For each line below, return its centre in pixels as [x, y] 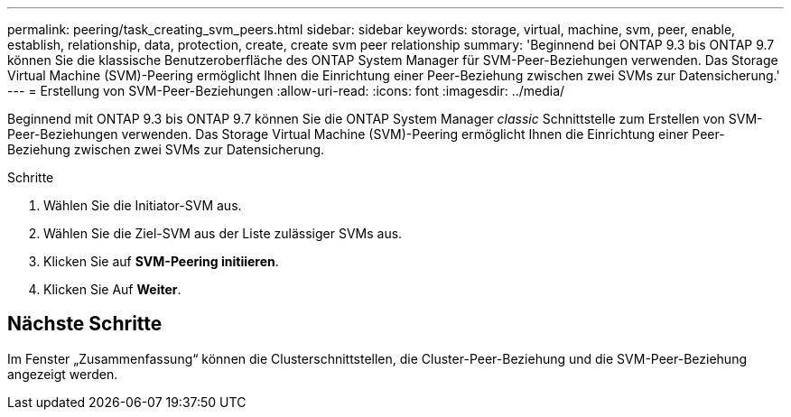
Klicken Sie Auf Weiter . [112, 289]
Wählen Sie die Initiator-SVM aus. [143, 205]
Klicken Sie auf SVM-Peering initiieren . [161, 261]
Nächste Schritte [85, 324]
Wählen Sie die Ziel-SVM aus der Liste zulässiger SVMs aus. [223, 233]
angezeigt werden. [63, 374]
